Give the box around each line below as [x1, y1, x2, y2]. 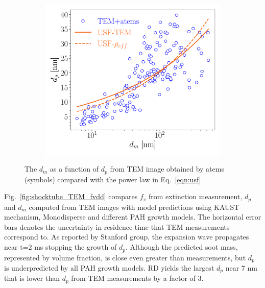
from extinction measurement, [148, 191, 243, 202]
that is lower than [4, 273, 60, 283]
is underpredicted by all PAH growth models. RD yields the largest [4, 262, 214, 273]
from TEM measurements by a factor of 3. [71, 273, 204, 283]
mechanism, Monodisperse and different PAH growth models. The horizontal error [4, 211, 261, 222]
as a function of [50, 163, 99, 174]
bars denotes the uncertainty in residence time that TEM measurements [4, 221, 230, 232]
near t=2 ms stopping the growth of [4, 242, 117, 252]
